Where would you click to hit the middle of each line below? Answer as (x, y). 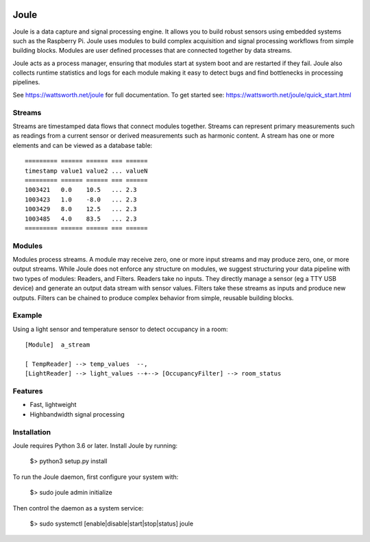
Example (27, 315)
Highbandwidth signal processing (77, 414)
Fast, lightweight (53, 405)
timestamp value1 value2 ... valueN (86, 171)
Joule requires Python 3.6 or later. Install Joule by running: (95, 445)
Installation (32, 432)
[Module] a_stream (58, 345)
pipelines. (26, 82)
